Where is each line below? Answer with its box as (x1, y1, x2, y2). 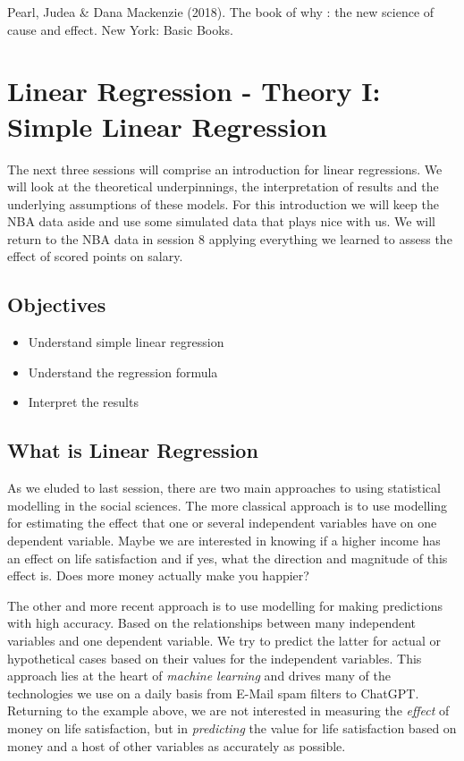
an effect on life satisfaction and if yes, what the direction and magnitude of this (7, 548, 448, 567)
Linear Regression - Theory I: (7, 72, 381, 109)
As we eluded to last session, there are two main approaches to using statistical (7, 478, 441, 497)
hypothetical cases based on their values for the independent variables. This (7, 648, 422, 667)
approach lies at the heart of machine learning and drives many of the (7, 666, 391, 685)
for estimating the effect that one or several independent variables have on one (7, 513, 437, 532)
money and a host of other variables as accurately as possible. (7, 736, 346, 755)
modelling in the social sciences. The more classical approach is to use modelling (7, 495, 448, 514)
